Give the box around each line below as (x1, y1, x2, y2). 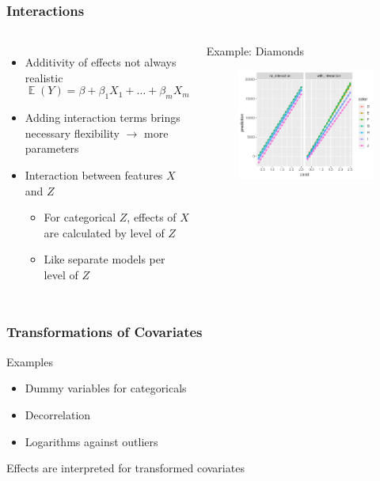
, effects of (127, 209, 177, 225)
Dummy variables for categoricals (25, 380, 187, 396)
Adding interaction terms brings (25, 109, 180, 126)
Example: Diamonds (206, 43, 304, 59)
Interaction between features (25, 166, 163, 183)
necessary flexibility (25, 124, 120, 141)
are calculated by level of (44, 224, 165, 240)
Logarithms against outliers (25, 433, 158, 449)
